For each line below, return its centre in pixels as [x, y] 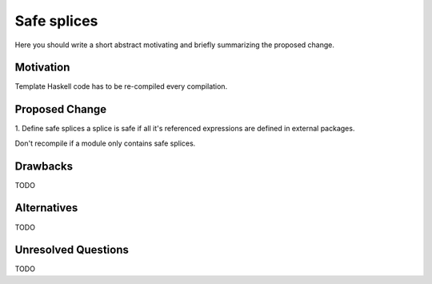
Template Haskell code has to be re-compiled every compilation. [121, 86]
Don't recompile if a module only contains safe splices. [105, 143]
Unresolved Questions [72, 250]
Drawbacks [44, 166]
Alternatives [46, 208]
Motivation [42, 68]
